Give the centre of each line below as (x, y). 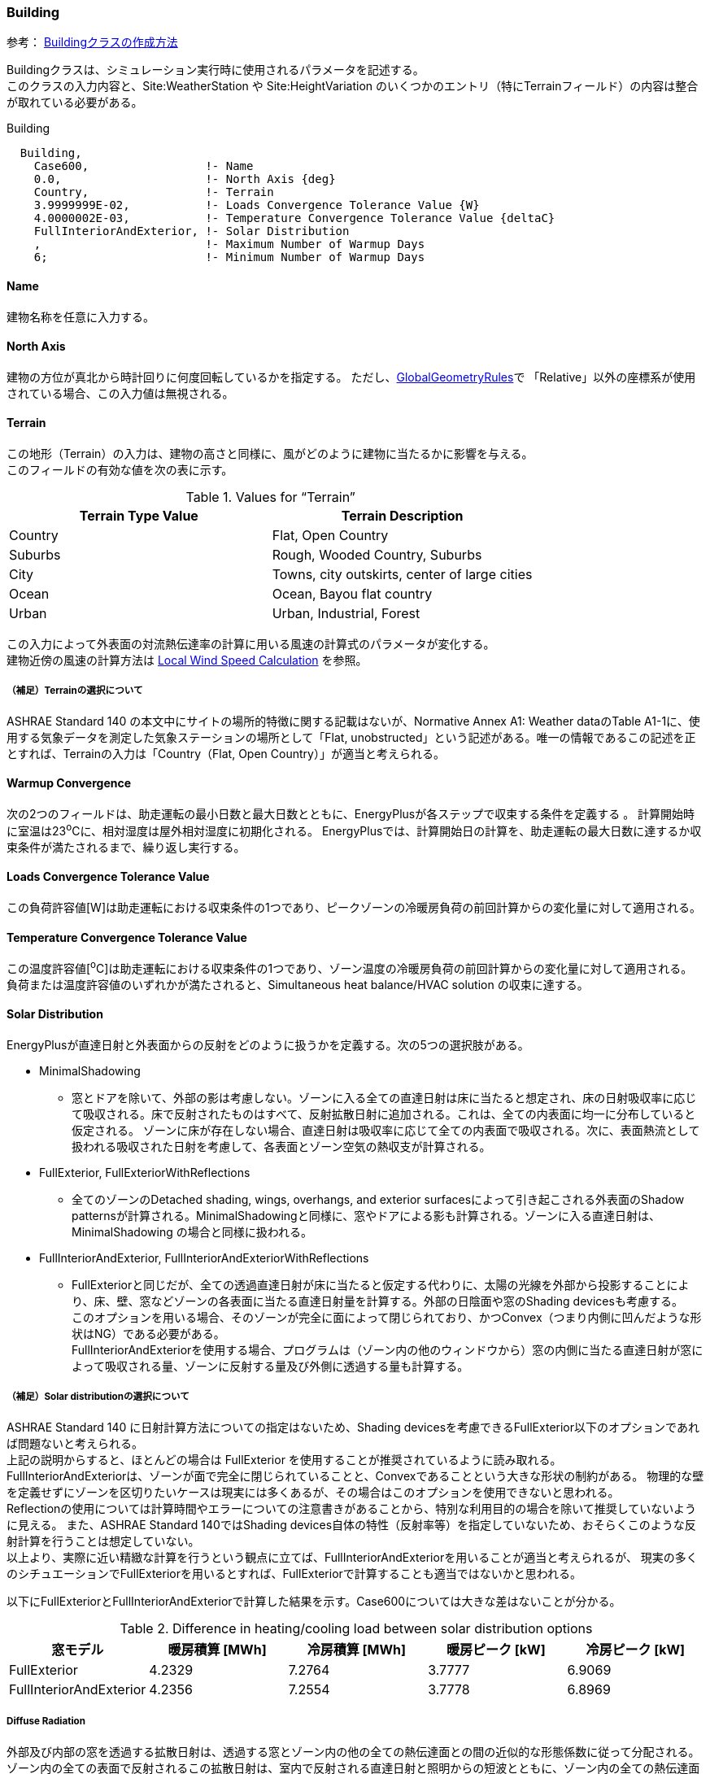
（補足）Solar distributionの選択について (98, 1397)
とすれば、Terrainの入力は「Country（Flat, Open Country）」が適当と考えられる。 (226, 753)
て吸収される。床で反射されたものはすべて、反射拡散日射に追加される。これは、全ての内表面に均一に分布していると (384, 1114)
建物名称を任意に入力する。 (81, 316)
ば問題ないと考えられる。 (75, 1443)
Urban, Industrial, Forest (346, 614)
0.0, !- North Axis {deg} (185, 179)
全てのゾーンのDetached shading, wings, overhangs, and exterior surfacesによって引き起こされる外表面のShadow (378, 1199)
